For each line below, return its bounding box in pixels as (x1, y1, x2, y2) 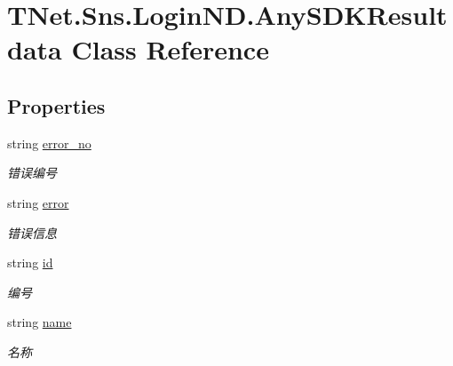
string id (7, 253, 53, 272)
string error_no (7, 133, 91, 152)
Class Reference (71, 31, 269, 68)
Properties (7, 91, 106, 119)
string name (7, 313, 72, 331)
